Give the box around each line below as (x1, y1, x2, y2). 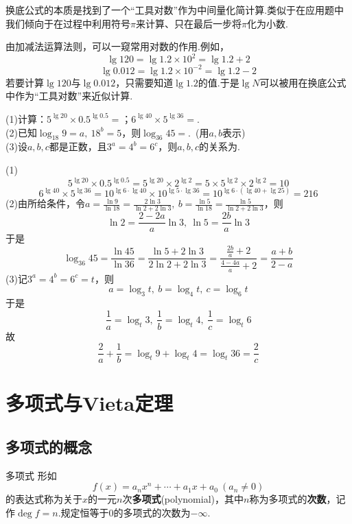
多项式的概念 (5, 436, 92, 457)
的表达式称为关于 (5, 492, 82, 506)
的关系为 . (199, 139, 241, 154)
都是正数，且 (49, 139, 107, 154)
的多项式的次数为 (113, 505, 191, 519)
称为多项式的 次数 (249, 492, 327, 506)
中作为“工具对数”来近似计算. (5, 88, 133, 103)
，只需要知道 (115, 75, 174, 89)
